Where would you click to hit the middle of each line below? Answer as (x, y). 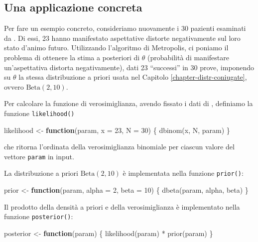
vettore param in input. (39, 156)
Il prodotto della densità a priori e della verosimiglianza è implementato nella (122, 206)
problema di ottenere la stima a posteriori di (72, 57)
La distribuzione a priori (41, 173)
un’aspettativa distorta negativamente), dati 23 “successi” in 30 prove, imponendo (129, 67)
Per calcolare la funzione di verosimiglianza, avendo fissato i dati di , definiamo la (129, 103)
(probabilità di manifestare (188, 57)
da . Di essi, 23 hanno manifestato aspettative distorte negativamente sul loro (122, 38)
